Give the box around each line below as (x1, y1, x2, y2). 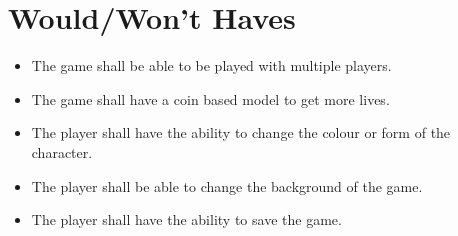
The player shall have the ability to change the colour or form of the (31, 122, 451, 143)
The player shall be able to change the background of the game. (31, 175, 423, 196)
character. (31, 141, 93, 162)
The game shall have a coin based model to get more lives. (31, 88, 390, 109)
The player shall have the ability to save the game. (31, 209, 342, 230)
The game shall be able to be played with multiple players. (31, 55, 392, 76)
